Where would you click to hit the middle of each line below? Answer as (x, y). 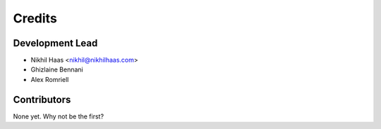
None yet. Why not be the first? (59, 116)
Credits (35, 18)
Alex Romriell (50, 79)
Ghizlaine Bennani (57, 69)
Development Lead (55, 43)
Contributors (42, 99)
